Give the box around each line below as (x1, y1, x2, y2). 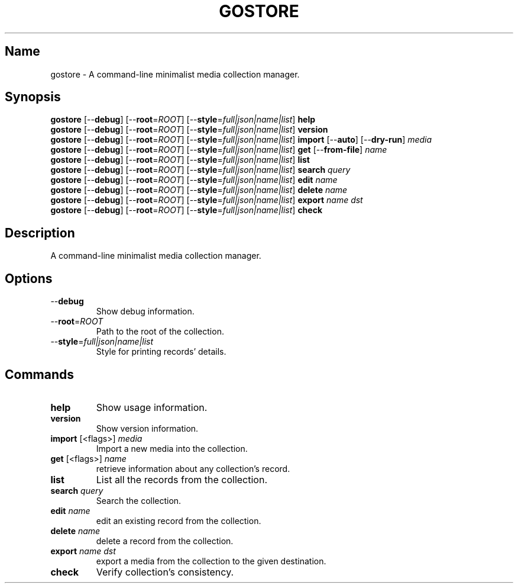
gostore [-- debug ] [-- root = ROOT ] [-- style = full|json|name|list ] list (50, 155, 310, 165)
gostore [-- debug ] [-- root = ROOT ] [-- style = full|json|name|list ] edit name (50, 175, 338, 185)
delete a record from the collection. (96, 535, 234, 546)
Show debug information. (96, 306, 195, 317)
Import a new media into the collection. (96, 443, 248, 454)
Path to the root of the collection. (96, 326, 224, 337)
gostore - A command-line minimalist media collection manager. (50, 69, 300, 79)
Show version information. (96, 423, 199, 433)
